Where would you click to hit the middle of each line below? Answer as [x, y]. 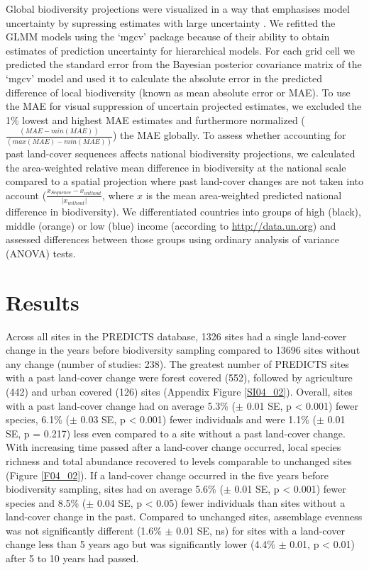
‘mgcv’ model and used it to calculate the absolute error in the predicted [164, 78]
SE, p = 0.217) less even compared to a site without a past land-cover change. [176, 433]
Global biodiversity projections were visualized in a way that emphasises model [178, 9]
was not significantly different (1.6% [84, 530]
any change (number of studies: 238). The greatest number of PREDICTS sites [177, 363]
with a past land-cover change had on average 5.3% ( [121, 405]
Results [43, 302]
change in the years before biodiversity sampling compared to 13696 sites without [183, 350]
